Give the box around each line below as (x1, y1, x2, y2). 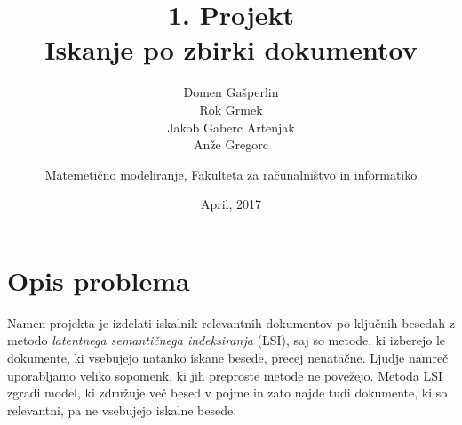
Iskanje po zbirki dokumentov (44, 31, 418, 68)
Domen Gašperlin (183, 83, 279, 101)
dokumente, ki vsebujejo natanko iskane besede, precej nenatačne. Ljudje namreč (7, 349, 449, 366)
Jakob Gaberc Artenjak (167, 117, 295, 136)
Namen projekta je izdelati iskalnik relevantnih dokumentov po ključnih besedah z (7, 313, 455, 332)
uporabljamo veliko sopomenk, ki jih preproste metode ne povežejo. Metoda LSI (7, 365, 443, 384)
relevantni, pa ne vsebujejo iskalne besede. (7, 400, 237, 419)
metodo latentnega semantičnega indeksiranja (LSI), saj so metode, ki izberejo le (7, 331, 446, 349)
